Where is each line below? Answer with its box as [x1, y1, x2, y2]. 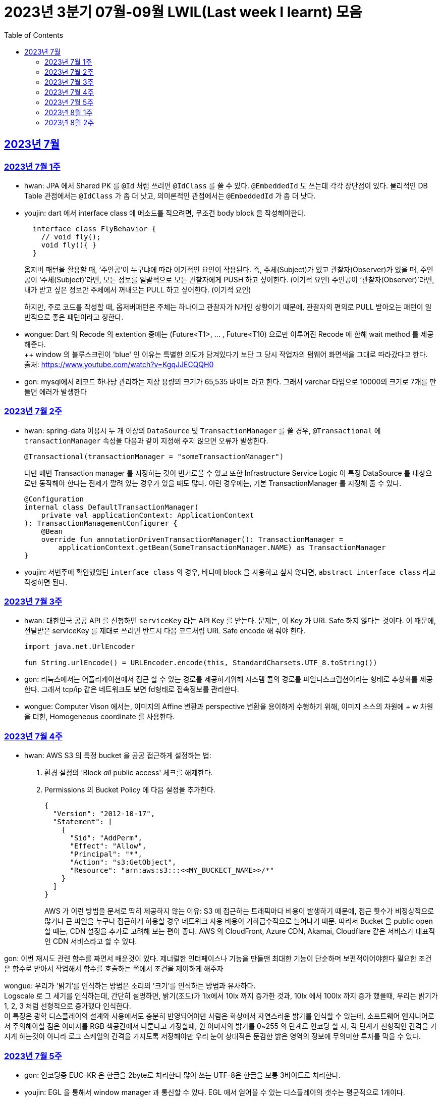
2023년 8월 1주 [44, 108, 93, 117]
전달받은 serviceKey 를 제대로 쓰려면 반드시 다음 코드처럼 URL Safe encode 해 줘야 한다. [24, 626, 305, 635]
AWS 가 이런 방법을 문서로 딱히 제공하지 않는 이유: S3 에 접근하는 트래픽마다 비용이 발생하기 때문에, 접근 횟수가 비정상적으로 [44, 907, 434, 916]
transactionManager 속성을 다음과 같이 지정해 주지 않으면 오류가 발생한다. [24, 436, 268, 445]
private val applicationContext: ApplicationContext [41, 511, 254, 519]
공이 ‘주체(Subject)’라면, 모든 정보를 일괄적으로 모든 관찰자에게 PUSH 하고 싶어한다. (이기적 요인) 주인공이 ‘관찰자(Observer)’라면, [24, 275, 434, 284]
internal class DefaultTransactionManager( [24, 503, 199, 511]
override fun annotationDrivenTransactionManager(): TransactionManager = [41, 535, 344, 543]
